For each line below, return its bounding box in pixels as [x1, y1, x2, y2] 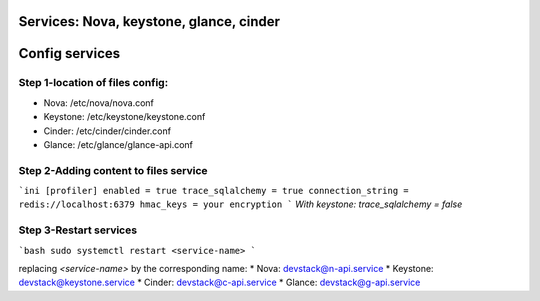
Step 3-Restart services [18, 223, 138, 237]
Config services [18, 45, 121, 62]
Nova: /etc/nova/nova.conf [43, 96, 155, 109]
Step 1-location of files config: [18, 76, 169, 90]
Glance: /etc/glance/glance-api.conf [43, 138, 194, 150]
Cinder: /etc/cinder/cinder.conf [43, 125, 172, 137]
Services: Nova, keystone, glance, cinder [18, 13, 280, 30]
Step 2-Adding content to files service [18, 163, 209, 177]
